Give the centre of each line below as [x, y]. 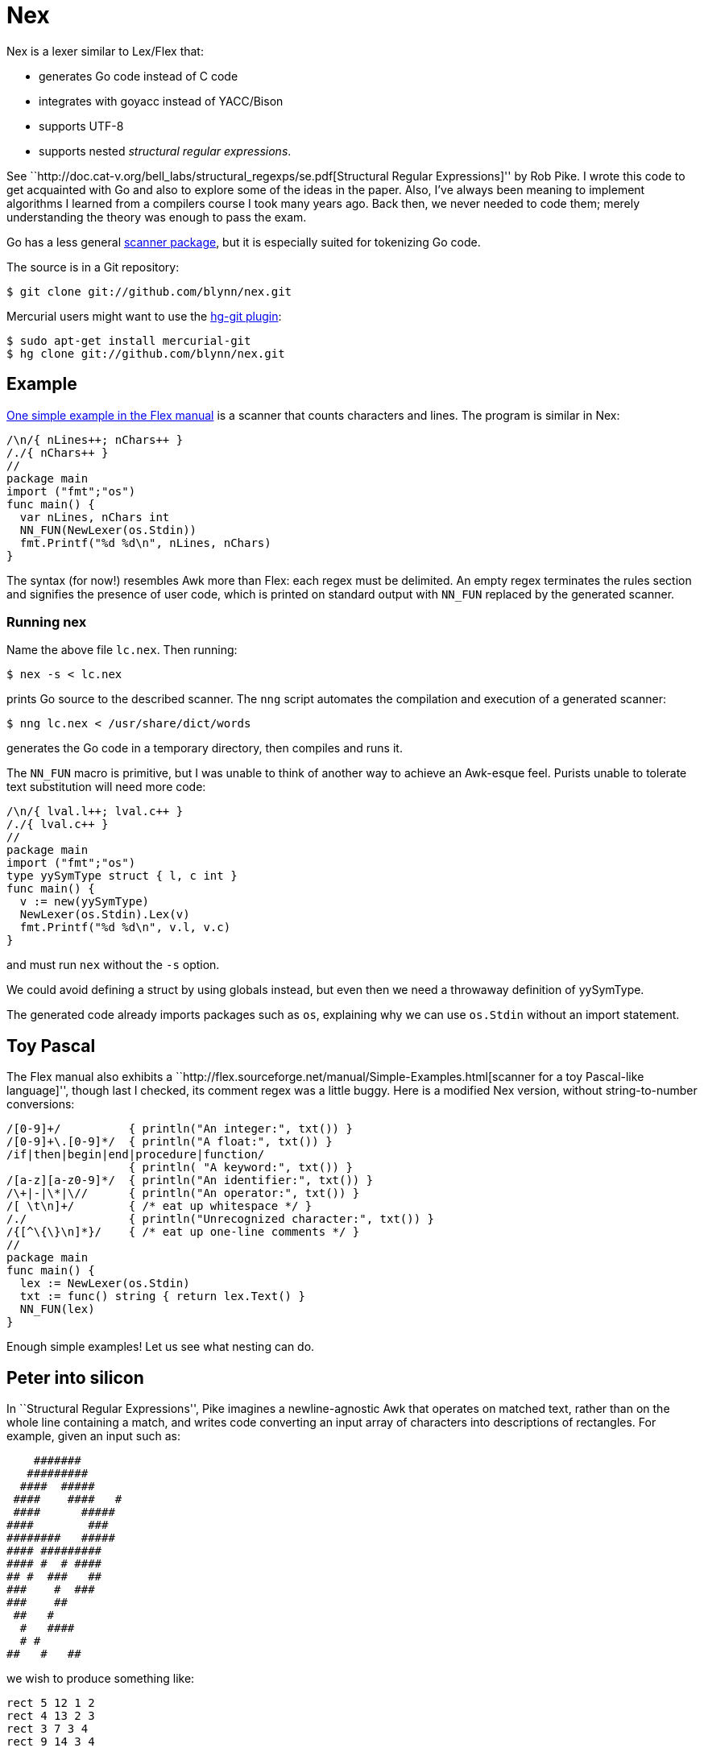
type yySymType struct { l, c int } [122, 876]
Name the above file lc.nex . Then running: [122, 650]
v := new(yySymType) [85, 902]
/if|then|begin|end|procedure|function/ [136, 1155]
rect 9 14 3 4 [51, 1742]
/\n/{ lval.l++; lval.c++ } [95, 812]
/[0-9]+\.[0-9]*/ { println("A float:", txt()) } [170, 1142]
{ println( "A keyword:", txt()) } [240, 1168]
